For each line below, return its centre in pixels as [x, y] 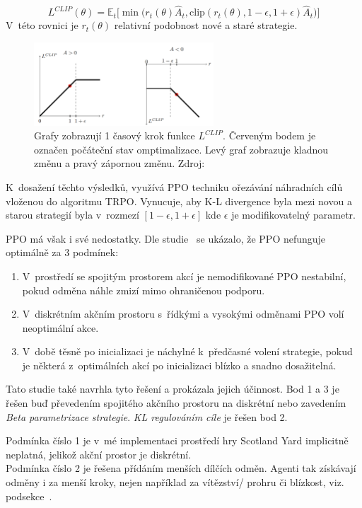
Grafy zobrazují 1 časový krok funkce [115, 135]
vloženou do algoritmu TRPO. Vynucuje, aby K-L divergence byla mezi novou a [179, 201]
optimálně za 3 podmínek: [62, 252]
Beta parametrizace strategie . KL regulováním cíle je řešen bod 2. [147, 416]
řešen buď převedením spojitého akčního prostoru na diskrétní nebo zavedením [176, 403]
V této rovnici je [42, 25]
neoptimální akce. [60, 327]
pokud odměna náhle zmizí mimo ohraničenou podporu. [144, 290]
